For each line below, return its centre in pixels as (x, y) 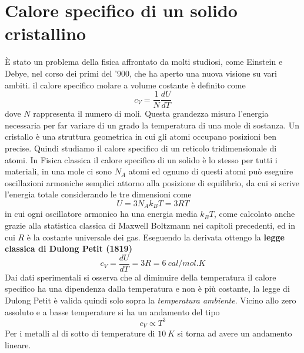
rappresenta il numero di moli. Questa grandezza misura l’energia (151, 113)
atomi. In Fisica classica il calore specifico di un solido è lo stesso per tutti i (141, 159)
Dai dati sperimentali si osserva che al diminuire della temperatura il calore (141, 277)
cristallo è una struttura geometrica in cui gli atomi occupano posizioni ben (141, 136)
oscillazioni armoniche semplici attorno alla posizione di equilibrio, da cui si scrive (152, 182)
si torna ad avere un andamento (235, 333)
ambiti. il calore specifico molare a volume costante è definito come (125, 85)
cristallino (46, 33)
